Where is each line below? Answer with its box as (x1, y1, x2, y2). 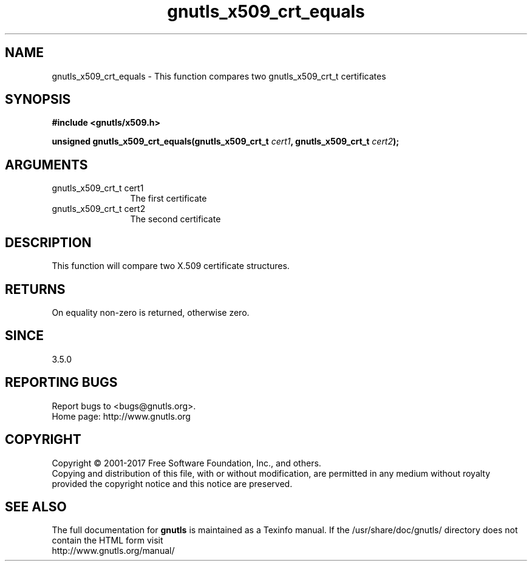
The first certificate (130, 193, 207, 204)
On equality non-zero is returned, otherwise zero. (52, 307, 250, 318)
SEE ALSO (5, 499, 67, 514)
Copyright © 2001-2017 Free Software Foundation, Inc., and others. (52, 457, 321, 468)
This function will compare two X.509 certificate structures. (52, 261, 290, 271)
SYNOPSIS (5, 92, 71, 107)
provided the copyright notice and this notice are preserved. (52, 478, 293, 489)
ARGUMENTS (5, 157, 88, 172)
